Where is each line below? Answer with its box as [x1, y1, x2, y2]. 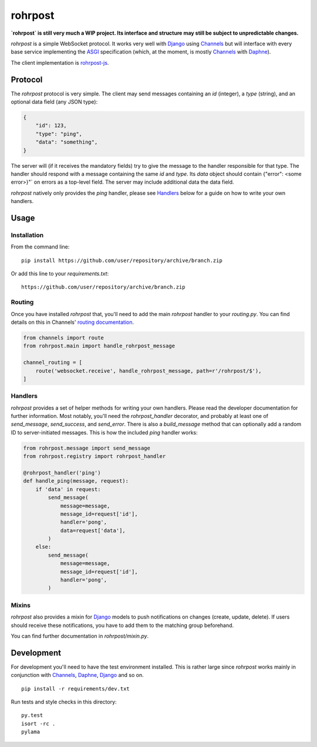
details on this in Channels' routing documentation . [11, 318, 134, 326]
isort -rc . [21, 720, 56, 727]
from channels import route [23, 334, 104, 341]
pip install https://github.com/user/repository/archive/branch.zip [21, 257, 222, 264]
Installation [11, 231, 44, 239]
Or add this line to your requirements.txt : [11, 270, 109, 277]
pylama [21, 729, 41, 735]
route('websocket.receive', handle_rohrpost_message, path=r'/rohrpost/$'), [35, 367, 262, 374]
